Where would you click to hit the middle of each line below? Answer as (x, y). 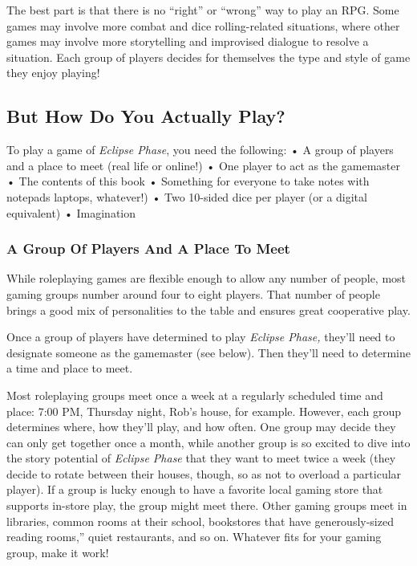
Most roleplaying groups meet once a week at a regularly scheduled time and (195, 395)
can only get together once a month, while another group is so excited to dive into (208, 442)
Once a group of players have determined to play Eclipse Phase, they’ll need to (201, 337)
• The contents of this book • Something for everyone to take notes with (188, 181)
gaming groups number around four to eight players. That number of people (193, 293)
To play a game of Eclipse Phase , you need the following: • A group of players (200, 150)
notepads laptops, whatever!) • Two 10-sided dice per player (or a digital (187, 196)
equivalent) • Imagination (71, 212)
